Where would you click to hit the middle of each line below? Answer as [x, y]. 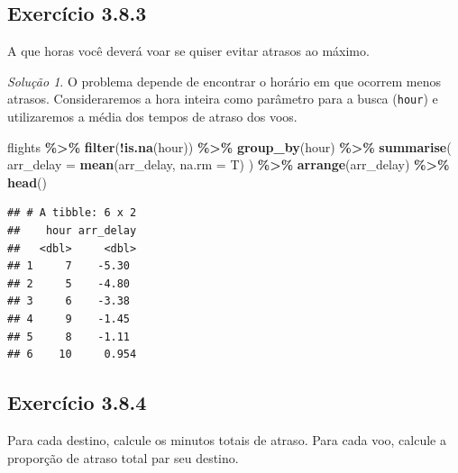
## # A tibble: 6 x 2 [72, 213]
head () [27, 182]
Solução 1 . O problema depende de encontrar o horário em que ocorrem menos [224, 81]
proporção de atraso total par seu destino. [123, 457]
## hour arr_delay [72, 231]
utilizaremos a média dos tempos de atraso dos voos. [152, 117]
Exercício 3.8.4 [77, 402]
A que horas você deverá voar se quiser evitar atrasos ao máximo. [188, 51]
